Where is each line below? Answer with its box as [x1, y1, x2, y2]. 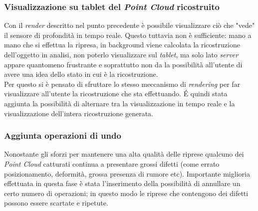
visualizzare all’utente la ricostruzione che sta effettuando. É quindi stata [4, 88, 228, 99]
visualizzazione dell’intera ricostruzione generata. [4, 108, 153, 118]
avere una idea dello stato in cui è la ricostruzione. [4, 69, 158, 79]
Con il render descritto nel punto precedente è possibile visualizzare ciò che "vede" [4, 20, 255, 30]
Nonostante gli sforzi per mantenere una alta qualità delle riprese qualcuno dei [4, 149, 244, 159]
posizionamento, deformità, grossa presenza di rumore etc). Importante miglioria [4, 168, 250, 179]
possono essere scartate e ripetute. [4, 198, 108, 208]
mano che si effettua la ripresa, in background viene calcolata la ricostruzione [4, 39, 240, 50]
